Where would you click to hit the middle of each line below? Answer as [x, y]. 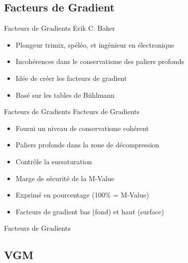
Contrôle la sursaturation [54, 161]
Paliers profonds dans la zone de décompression [87, 145]
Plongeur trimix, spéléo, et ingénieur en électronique [95, 44]
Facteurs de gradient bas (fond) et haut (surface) [90, 211]
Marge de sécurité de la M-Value [65, 178]
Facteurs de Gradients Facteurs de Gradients [72, 111]
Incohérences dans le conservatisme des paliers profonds [100, 61]
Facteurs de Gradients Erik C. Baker [60, 28]
